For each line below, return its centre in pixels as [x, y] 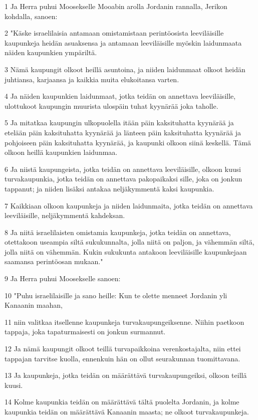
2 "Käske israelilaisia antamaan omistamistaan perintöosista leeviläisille [114, 33]
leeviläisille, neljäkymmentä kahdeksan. [65, 215]
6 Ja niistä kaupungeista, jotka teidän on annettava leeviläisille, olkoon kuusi [123, 169]
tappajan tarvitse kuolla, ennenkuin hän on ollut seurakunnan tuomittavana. [122, 358]
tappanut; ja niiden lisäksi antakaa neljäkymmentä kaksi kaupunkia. [109, 188]
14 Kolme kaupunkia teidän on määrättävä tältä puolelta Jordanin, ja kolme [122, 402]
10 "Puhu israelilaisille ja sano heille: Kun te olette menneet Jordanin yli [116, 295]
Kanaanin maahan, [34, 305]
